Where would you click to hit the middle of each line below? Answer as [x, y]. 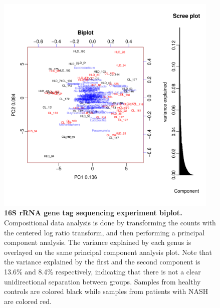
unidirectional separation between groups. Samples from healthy [102, 281]
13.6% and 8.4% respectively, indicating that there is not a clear [102, 271]
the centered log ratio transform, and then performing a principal [104, 232]
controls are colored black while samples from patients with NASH [106, 291]
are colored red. [28, 301]
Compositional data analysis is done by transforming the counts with [110, 222]
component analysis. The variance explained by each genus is [98, 242]
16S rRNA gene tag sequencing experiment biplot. [93, 213]
